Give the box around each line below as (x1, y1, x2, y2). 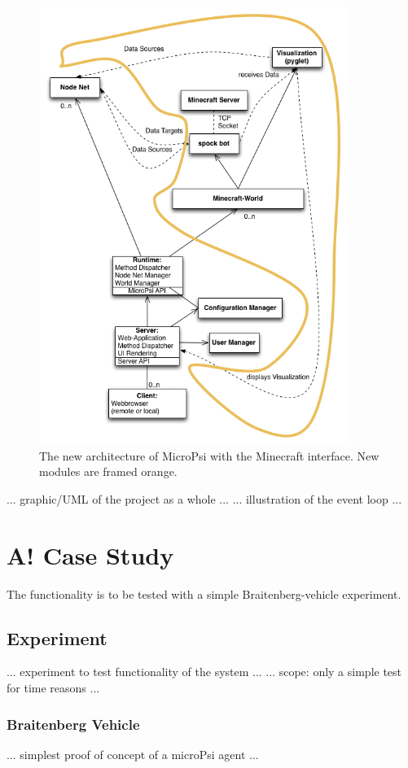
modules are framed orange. (39, 463, 178, 480)
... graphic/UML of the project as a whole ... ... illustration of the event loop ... (7, 490, 402, 507)
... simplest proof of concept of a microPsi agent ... (7, 745, 259, 762)
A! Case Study (7, 538, 174, 571)
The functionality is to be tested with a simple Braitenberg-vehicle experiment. (7, 585, 401, 602)
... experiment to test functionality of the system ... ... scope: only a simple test (7, 663, 402, 680)
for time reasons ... (7, 679, 100, 696)
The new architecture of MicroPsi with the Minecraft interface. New (39, 447, 379, 464)
